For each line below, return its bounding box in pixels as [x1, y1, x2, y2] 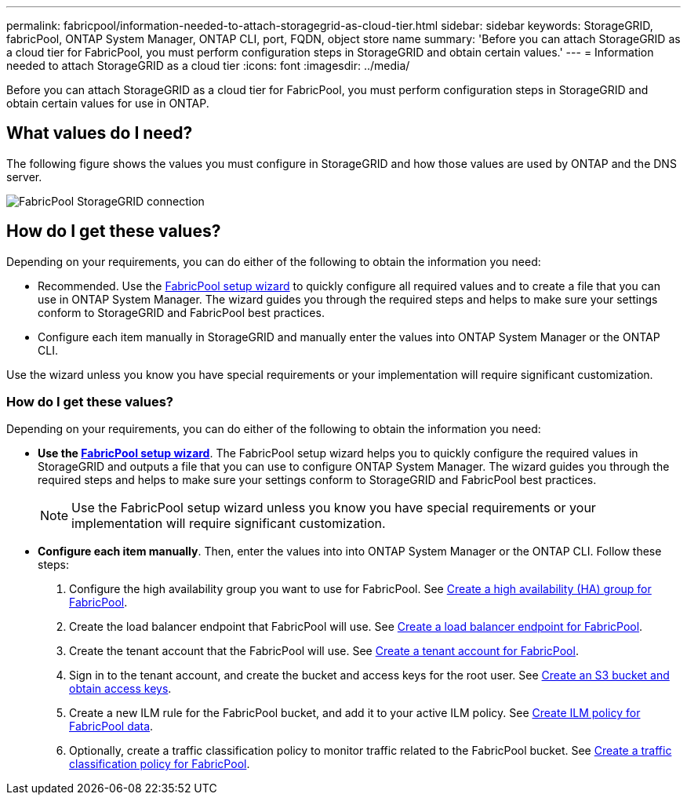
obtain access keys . [69, 682, 172, 696]
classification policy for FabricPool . [69, 757, 250, 771]
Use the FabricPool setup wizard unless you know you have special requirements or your [71, 500, 596, 516]
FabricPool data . [69, 719, 154, 734]
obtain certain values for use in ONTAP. [6, 96, 209, 110]
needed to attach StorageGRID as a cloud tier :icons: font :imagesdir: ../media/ [6, 59, 410, 72]
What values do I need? [6, 123, 193, 144]
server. [6, 169, 42, 184]
